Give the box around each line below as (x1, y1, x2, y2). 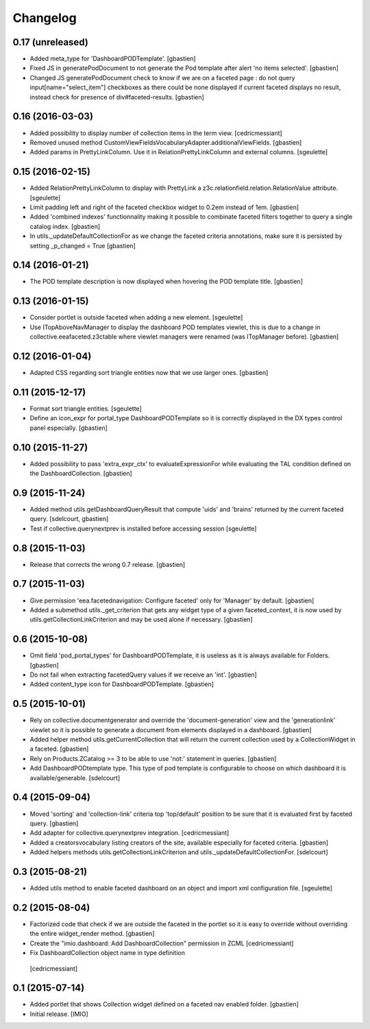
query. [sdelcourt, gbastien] (29, 515, 109, 523)
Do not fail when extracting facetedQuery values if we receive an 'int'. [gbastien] (29, 670, 257, 679)
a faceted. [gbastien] (29, 744, 89, 753)
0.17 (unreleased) (12, 36, 88, 48)
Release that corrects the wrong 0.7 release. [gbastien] (29, 560, 186, 568)
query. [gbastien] (29, 819, 79, 827)
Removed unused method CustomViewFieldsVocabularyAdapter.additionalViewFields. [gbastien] (29, 138, 302, 147)
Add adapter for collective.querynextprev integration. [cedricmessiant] (29, 829, 230, 837)
